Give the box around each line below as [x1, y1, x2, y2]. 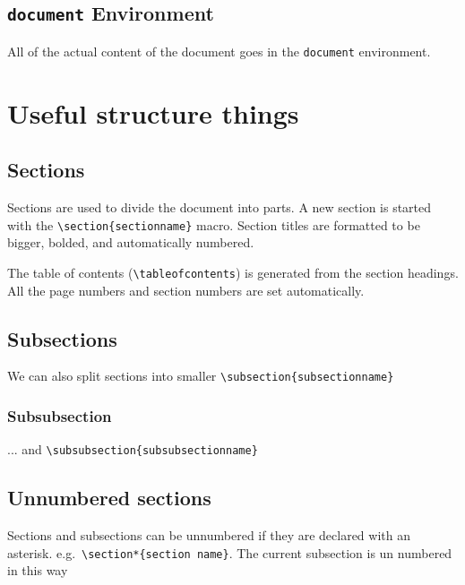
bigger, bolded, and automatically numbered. [7, 233, 254, 252]
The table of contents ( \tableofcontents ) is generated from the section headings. [7, 262, 459, 281]
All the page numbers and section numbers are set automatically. [7, 280, 365, 299]
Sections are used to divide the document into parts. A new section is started [7, 198, 432, 217]
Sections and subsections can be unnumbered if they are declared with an [7, 526, 410, 545]
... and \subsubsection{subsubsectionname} [7, 440, 258, 459]
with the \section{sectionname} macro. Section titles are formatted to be [7, 215, 420, 234]
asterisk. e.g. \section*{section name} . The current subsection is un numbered [7, 543, 452, 562]
